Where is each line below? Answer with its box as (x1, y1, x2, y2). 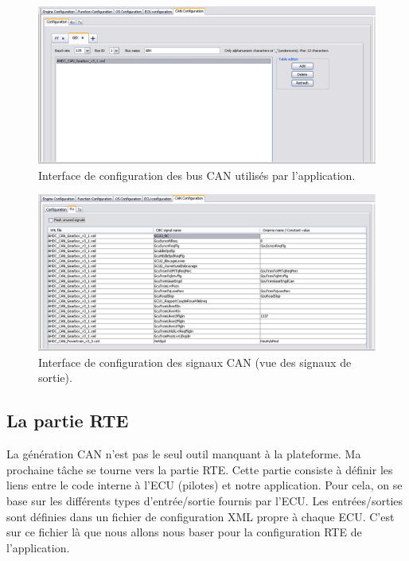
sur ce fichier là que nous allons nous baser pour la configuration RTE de (6, 524, 362, 540)
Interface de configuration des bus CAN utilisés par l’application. (38, 166, 356, 183)
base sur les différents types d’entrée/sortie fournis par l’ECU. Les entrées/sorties (6, 492, 403, 508)
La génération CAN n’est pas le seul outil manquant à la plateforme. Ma (6, 446, 361, 462)
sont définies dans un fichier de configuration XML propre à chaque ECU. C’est (6, 508, 395, 524)
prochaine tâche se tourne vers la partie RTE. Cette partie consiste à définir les (6, 461, 393, 477)
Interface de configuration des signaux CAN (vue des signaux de (38, 353, 352, 370)
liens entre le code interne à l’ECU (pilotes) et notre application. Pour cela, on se (6, 477, 403, 493)
